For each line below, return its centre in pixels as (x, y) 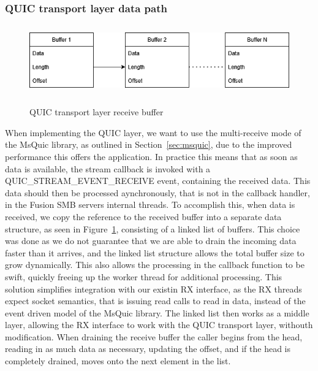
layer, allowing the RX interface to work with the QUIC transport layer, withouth (159, 325)
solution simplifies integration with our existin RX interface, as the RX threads (153, 289)
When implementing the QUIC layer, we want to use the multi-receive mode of (153, 132)
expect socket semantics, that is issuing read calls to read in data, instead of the (155, 301)
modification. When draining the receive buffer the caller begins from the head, (154, 336)
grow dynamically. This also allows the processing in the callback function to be (155, 265)
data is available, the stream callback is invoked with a (108, 168)
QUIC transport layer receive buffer (97, 112)
